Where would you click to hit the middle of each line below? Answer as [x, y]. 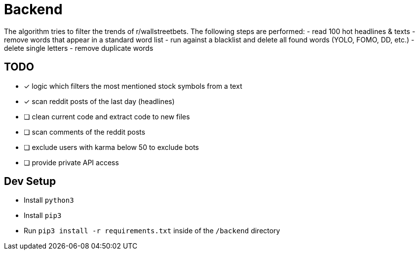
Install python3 [49, 200]
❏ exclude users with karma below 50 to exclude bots [111, 147]
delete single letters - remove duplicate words [79, 48]
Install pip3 [43, 216]
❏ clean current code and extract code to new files [107, 116]
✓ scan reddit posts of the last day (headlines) [99, 101]
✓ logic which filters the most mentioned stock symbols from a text [133, 86]
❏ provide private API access [71, 162]
